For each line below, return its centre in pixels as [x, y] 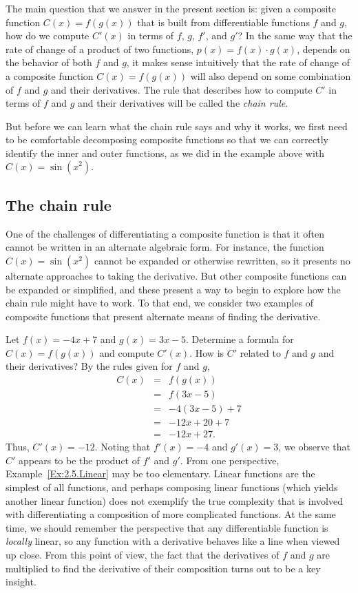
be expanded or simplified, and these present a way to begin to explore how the [173, 289]
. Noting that [123, 447]
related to [260, 352]
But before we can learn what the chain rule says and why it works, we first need [177, 126]
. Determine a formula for [240, 339]
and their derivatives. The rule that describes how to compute [182, 89]
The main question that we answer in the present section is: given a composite [171, 8]
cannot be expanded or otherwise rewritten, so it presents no [222, 260]
